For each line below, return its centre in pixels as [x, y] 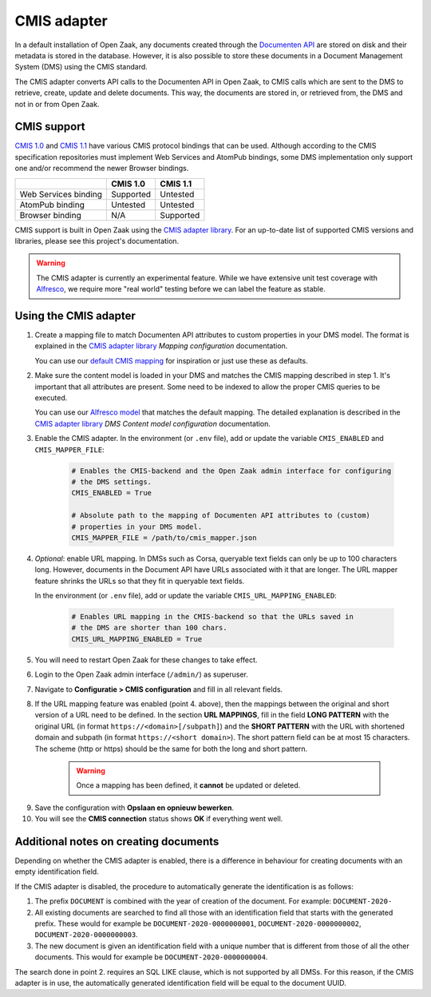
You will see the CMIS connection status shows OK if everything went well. [159, 819]
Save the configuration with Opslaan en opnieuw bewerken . [134, 808]
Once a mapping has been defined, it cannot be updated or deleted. [188, 785]
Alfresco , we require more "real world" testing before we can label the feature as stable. [181, 289]
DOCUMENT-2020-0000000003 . [87, 935]
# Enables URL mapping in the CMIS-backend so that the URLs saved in [213, 617]
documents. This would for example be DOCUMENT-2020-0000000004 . [151, 957]
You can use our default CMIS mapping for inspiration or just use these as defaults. [171, 360]
